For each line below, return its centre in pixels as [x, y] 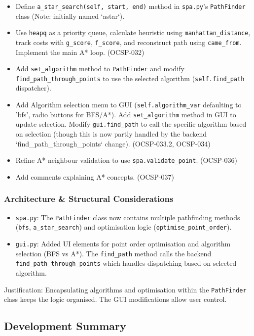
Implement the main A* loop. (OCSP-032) [80, 52]
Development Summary [65, 326]
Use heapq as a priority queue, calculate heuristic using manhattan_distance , [133, 32]
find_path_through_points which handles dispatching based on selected [126, 263]
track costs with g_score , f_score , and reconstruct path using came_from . [128, 42]
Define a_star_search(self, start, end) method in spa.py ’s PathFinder [130, 6]
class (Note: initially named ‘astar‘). [70, 16]
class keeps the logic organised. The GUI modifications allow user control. [115, 299]
